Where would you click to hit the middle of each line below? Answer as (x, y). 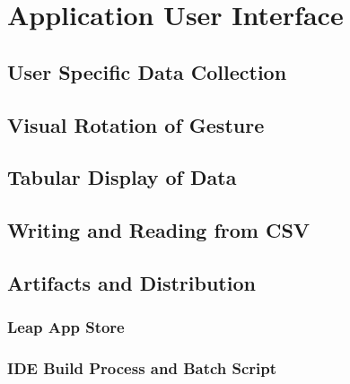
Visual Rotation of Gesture (136, 124)
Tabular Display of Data (122, 177)
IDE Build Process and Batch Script (142, 368)
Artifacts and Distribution (131, 282)
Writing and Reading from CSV (159, 230)
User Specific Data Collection (147, 71)
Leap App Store (66, 327)
